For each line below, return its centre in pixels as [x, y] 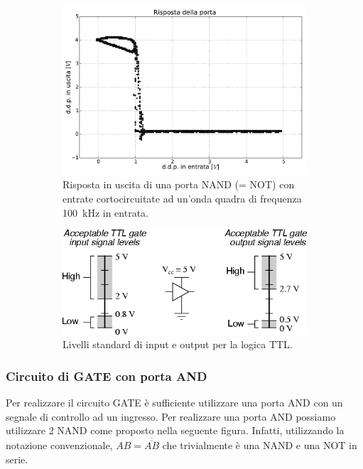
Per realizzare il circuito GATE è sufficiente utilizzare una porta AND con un [174, 403]
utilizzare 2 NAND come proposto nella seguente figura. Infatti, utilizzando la [175, 430]
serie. [17, 459]
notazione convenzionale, [59, 445]
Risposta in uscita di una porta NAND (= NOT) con [179, 184]
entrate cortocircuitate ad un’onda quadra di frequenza [182, 199]
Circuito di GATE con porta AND [107, 376]
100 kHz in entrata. [105, 212]
